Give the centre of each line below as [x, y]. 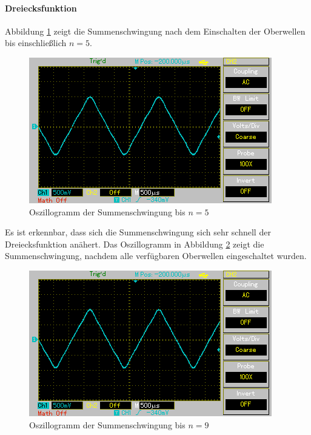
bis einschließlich [36, 43]
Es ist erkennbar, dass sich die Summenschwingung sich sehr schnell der [138, 232]
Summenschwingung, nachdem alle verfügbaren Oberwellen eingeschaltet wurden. [156, 256]
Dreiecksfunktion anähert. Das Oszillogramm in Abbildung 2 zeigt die [135, 244]
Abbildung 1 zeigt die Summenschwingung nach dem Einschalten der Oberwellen [155, 31]
